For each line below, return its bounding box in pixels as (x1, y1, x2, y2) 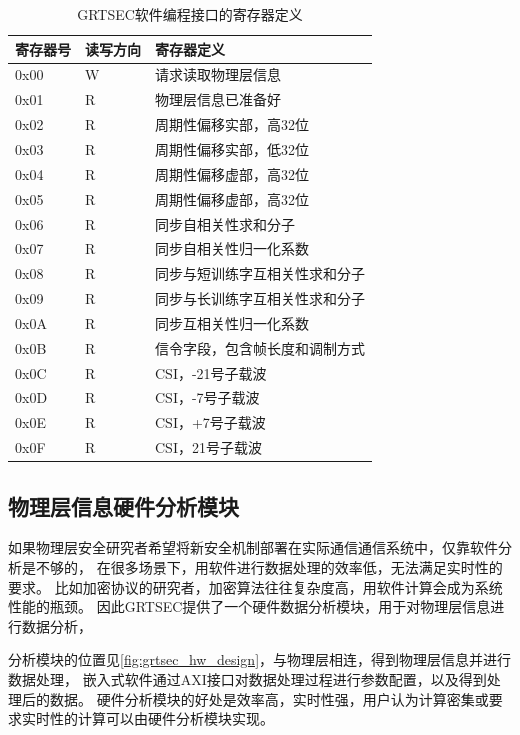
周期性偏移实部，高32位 (155, 114, 309, 135)
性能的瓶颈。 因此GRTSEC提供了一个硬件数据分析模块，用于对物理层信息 (8, 596, 491, 617)
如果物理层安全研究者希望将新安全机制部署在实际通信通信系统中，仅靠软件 (8, 537, 498, 558)
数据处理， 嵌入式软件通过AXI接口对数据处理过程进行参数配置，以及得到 (8, 668, 487, 689)
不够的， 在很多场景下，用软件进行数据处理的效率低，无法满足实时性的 (35, 556, 503, 577)
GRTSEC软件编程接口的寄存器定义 (77, 4, 303, 24)
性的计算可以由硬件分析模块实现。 (49, 708, 274, 729)
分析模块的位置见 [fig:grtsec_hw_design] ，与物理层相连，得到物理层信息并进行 (8, 649, 512, 670)
